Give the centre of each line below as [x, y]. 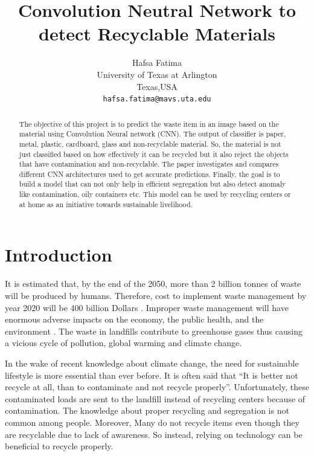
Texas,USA [157, 86]
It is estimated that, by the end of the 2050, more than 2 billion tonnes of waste [153, 284]
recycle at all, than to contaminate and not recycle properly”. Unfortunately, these [157, 387]
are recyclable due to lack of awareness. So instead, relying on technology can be [154, 434]
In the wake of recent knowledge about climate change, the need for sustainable [152, 363]
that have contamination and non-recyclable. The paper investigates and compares [149, 164]
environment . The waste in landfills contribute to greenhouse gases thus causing [154, 331]
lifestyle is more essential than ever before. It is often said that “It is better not [152, 375]
